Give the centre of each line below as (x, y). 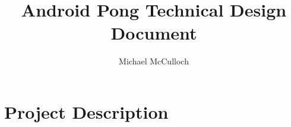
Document (154, 33)
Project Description (86, 111)
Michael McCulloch (154, 61)
